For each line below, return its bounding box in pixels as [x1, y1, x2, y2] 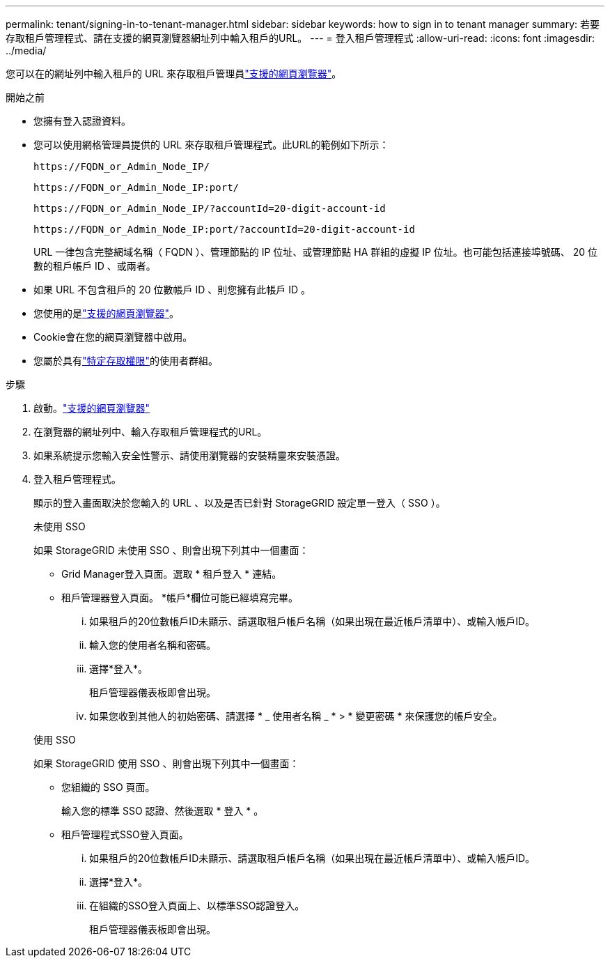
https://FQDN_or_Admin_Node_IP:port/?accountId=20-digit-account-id [33, 224, 415, 235]
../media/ [6, 45, 47, 56]
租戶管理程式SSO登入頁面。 [61, 829, 189, 840]
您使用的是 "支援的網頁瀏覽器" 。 [33, 307, 180, 319]
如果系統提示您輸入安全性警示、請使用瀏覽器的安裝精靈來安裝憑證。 [33, 449, 345, 461]
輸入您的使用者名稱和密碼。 [89, 639, 216, 651]
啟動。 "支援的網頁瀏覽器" [33, 402, 150, 414]
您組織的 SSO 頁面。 [61, 781, 155, 793]
